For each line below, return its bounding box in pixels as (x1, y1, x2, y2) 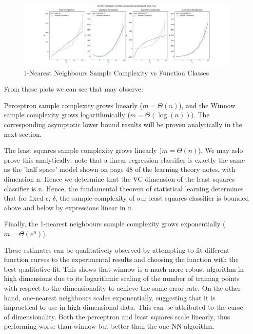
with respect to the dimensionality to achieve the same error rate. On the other (4, 282, 241, 293)
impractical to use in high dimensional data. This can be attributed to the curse (4, 302, 243, 312)
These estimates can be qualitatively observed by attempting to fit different (4, 244, 230, 255)
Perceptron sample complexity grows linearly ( (4, 100, 143, 110)
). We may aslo (198, 145, 243, 155)
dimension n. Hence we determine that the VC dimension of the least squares (4, 174, 235, 184)
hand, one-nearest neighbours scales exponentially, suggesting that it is (4, 292, 215, 302)
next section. (4, 129, 42, 139)
